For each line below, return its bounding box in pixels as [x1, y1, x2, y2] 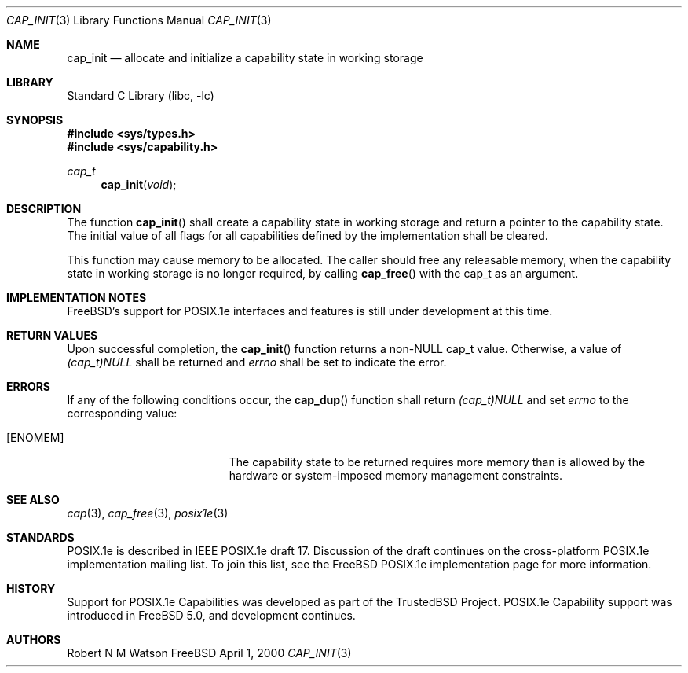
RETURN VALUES [6, 329, 98, 342]
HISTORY [6, 582, 56, 595]
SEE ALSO [6, 493, 60, 506]
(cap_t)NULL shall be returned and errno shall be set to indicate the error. [67, 355, 447, 369]
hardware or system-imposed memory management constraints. [229, 469, 563, 482]
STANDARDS [6, 531, 75, 544]
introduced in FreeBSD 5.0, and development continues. [67, 609, 356, 622]
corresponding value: [67, 406, 177, 420]
